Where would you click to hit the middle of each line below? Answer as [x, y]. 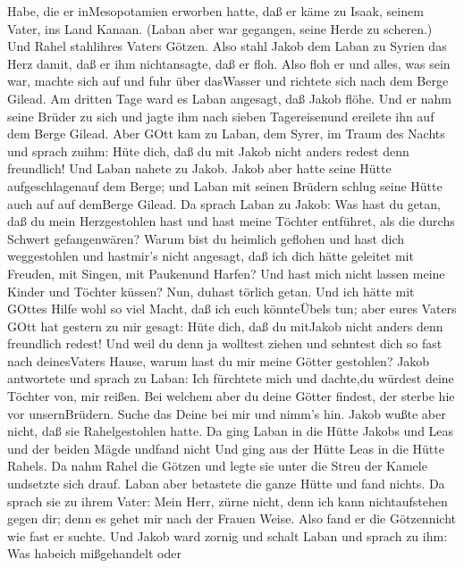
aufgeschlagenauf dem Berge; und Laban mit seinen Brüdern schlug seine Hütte [225, 185]
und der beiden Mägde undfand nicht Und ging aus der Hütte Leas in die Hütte [226, 448]
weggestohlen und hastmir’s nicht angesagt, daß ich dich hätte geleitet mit [211, 256]
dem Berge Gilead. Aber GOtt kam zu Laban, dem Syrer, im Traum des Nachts [226, 134]
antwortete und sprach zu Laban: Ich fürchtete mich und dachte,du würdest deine [231, 378]
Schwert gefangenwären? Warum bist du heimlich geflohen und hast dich [206, 238]
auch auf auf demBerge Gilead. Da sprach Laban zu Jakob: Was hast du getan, [224, 203]
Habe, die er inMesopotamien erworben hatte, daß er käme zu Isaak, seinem [215, 11]
